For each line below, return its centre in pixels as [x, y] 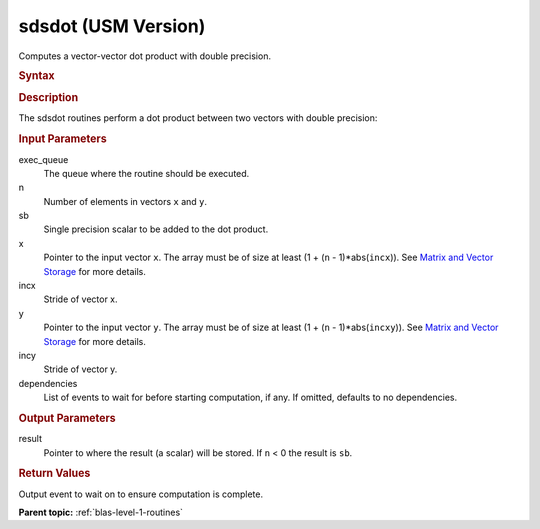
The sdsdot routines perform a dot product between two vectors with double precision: [198, 118]
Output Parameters [67, 418]
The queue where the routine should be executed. [146, 173]
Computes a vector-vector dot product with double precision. [145, 56]
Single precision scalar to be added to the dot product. [156, 229]
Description [48, 98]
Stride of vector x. [81, 299]
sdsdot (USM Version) [112, 26]
